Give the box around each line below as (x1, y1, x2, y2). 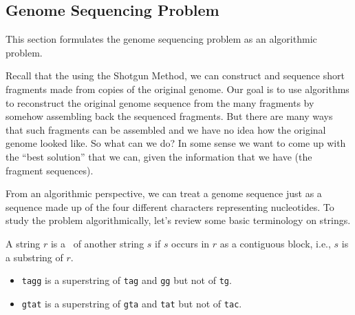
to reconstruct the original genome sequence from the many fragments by (6, 95, 314, 110)
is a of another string (50, 236, 144, 250)
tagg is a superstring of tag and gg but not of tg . (21, 273, 232, 287)
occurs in (171, 236, 210, 250)
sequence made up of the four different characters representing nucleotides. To (6, 199, 334, 214)
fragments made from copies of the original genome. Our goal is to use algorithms (6, 81, 349, 96)
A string (6, 236, 41, 250)
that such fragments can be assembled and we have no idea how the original (6, 122, 326, 136)
